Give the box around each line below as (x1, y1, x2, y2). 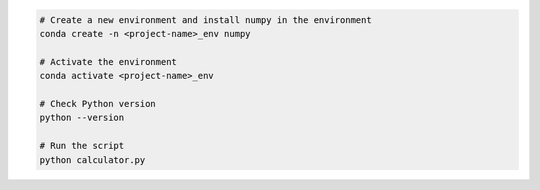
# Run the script (39, 140, 125, 152)
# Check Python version (39, 98, 157, 109)
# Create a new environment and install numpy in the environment (39, 14, 372, 25)
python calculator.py (39, 154, 146, 165)
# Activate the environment (39, 56, 177, 67)
